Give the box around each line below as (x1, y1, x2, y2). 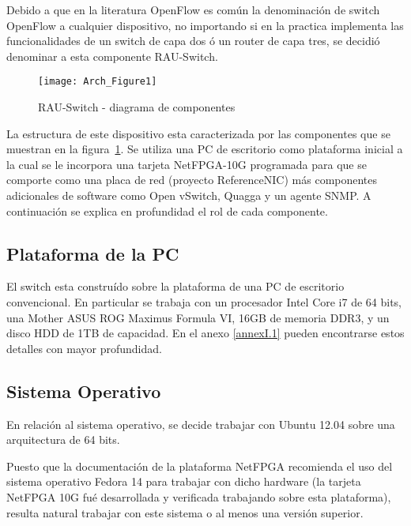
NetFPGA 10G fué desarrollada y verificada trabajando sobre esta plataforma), (6, 488, 391, 505)
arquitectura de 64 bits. (6, 431, 120, 448)
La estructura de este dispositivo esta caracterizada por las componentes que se (6, 125, 390, 141)
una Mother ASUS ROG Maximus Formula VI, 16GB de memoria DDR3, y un (6, 309, 390, 325)
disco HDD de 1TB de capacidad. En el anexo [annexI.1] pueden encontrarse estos (6, 325, 405, 341)
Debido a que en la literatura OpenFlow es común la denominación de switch (6, 2, 380, 17)
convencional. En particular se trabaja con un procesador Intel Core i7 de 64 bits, (6, 293, 402, 310)
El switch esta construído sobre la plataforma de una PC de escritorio (6, 278, 345, 295)
